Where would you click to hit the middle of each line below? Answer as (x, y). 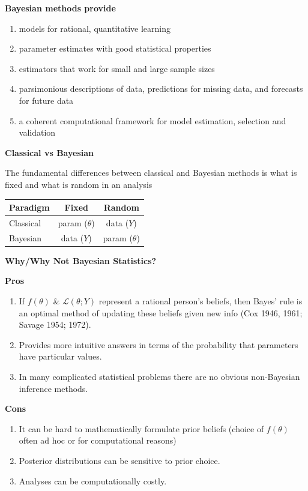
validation (37, 132)
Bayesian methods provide (60, 8)
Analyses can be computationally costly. (93, 480)
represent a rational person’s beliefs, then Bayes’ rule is (201, 301)
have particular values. (60, 356)
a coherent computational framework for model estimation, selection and (152, 120)
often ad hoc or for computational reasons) (98, 440)
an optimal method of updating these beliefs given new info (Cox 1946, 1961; (161, 312)
